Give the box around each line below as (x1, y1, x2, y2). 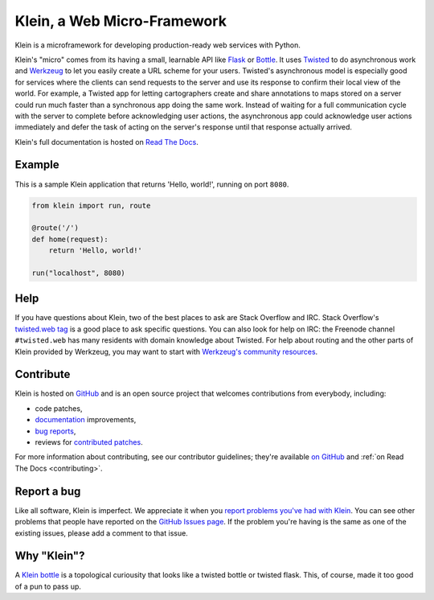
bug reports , (35, 426, 76, 436)
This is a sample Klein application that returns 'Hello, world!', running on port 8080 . (14, 179, 289, 189)
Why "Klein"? (14, 549, 85, 563)
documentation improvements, (35, 415, 137, 425)
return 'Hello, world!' (48, 246, 142, 255)
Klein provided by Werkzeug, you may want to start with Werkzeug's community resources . (14, 347, 318, 356)
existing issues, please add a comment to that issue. (14, 528, 188, 538)
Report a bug (14, 484, 81, 498)
